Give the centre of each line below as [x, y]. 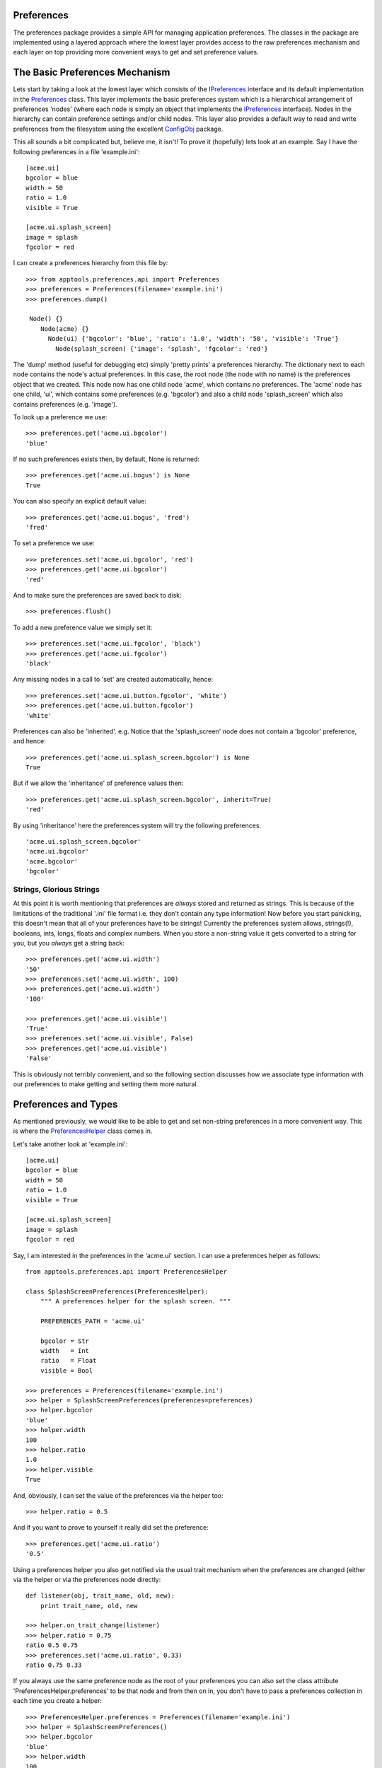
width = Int [65, 1351]
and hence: [29, 741]
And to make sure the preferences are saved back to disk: [97, 595]
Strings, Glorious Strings [57, 889]
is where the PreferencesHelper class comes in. [83, 1131]
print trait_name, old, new [89, 1606]
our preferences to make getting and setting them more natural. [106, 1084]
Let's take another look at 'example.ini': [70, 1144]
